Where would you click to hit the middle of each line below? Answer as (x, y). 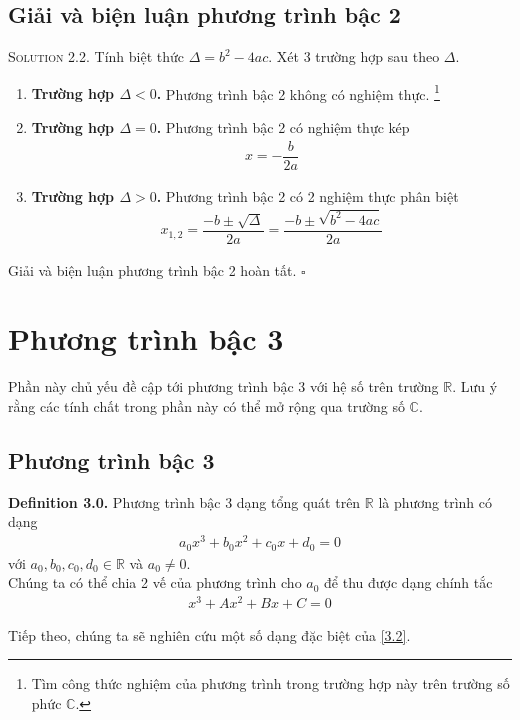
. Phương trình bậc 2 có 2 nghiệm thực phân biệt (307, 195)
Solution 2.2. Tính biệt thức (96, 56)
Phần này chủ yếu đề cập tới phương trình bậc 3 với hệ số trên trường (223, 386)
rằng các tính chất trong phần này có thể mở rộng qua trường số (206, 406)
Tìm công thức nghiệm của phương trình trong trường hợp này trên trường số (270, 683)
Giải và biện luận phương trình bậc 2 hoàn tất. (152, 269)
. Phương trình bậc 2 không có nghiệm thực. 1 (298, 92)
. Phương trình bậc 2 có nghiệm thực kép (283, 127)
